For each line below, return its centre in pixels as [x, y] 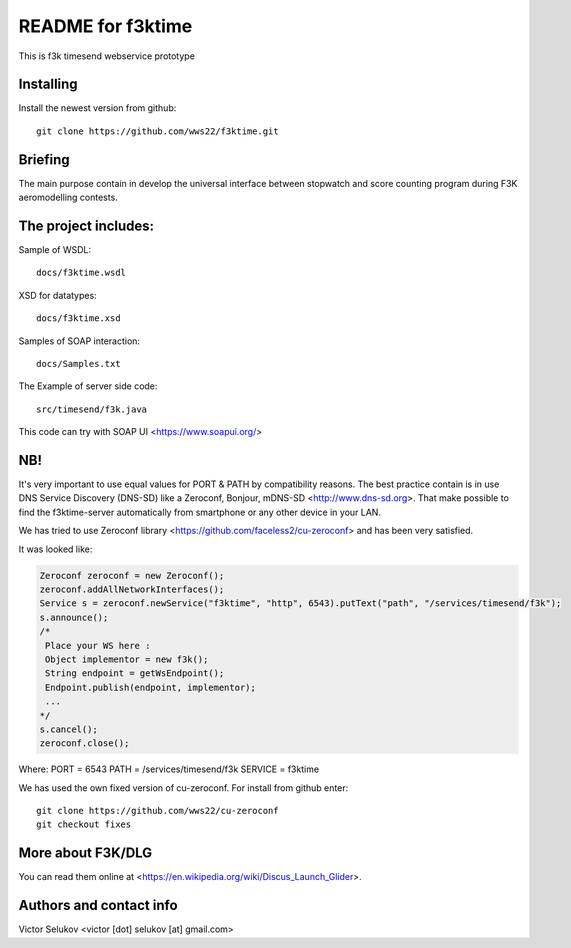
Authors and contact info [98, 905]
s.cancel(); [69, 729]
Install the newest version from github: [97, 108]
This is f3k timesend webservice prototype [106, 56]
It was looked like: [55, 549]
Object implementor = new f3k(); [127, 659]
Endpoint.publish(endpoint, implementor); [151, 687]
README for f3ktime [105, 26]
